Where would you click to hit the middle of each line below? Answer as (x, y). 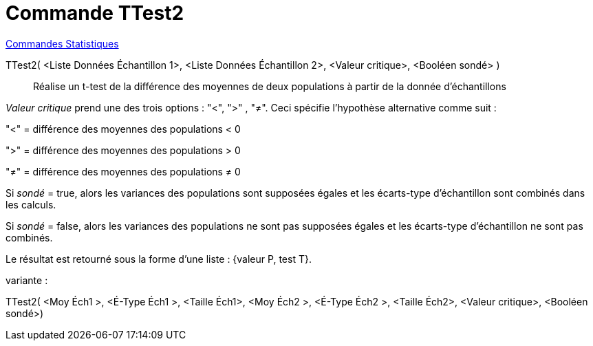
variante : (27, 280)
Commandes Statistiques (62, 43)
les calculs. (31, 204)
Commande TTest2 (95, 13)
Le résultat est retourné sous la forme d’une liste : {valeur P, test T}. (159, 259)
